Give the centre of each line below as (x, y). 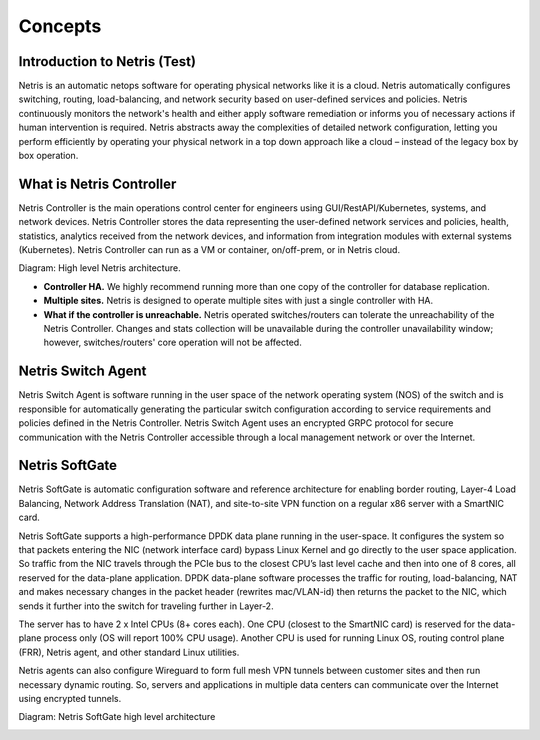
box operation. (48, 156)
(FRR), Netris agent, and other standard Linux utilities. (129, 652)
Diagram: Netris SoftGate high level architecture (117, 717)
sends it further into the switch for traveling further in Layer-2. (146, 606)
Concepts (60, 26)
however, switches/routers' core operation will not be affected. (172, 342)
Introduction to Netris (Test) (107, 61)
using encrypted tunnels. (70, 698)
